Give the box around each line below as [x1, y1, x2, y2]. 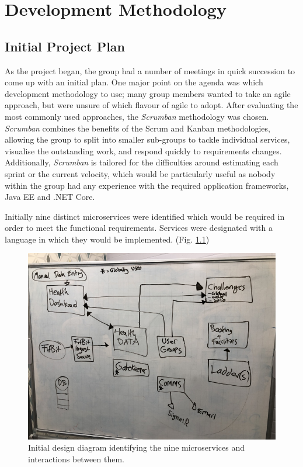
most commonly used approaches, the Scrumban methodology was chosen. [5, 110, 269, 122]
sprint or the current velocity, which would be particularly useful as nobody [5, 167, 276, 179]
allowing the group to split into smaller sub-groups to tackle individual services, [5, 133, 290, 146]
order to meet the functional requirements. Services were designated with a [5, 222, 273, 234]
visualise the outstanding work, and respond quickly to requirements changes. [5, 144, 282, 157]
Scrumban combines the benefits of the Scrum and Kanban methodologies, [5, 122, 270, 134]
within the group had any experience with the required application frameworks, [5, 179, 289, 191]
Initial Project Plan [5, 37, 126, 55]
